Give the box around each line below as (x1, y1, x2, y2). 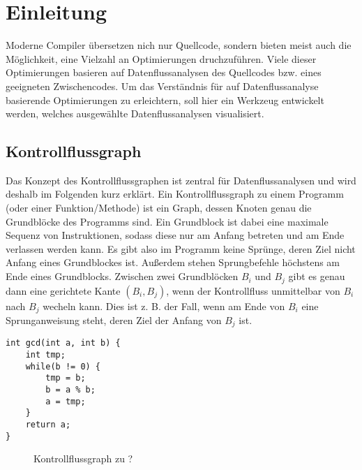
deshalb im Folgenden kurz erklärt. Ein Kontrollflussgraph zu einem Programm (6, 186, 344, 201)
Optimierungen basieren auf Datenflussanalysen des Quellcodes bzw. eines (6, 65, 322, 80)
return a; (25, 420, 71, 429)
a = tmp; (45, 396, 86, 406)
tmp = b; (45, 373, 86, 383)
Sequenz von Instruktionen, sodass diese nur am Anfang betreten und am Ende (6, 228, 345, 242)
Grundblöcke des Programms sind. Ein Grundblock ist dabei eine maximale (6, 214, 329, 228)
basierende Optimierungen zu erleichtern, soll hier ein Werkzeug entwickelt (6, 92, 324, 107)
